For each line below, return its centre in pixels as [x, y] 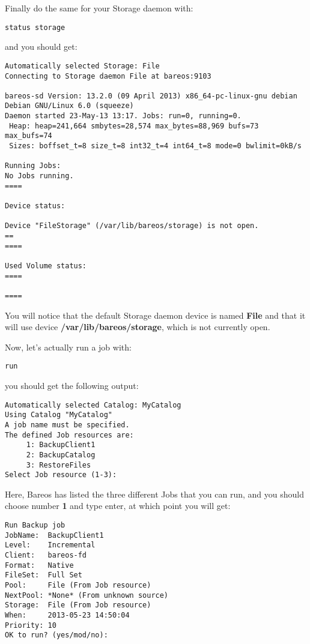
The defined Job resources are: [69, 435]
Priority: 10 [31, 625]
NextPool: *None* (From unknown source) [87, 595]
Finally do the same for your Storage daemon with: [99, 8]
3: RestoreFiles [59, 465]
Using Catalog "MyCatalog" [59, 415]
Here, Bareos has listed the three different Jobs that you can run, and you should [154, 494]
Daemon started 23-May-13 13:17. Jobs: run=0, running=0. [123, 116]
